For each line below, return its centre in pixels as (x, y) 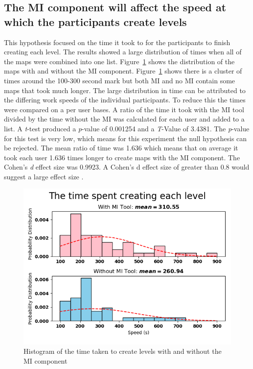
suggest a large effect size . (44, 176)
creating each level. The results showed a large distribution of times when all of (123, 52)
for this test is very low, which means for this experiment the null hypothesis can (126, 138)
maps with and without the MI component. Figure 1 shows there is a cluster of (123, 71)
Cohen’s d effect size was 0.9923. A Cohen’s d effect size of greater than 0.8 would (127, 167)
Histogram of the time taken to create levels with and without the (123, 351)
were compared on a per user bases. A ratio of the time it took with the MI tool (124, 109)
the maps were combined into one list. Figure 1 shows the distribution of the (119, 61)
